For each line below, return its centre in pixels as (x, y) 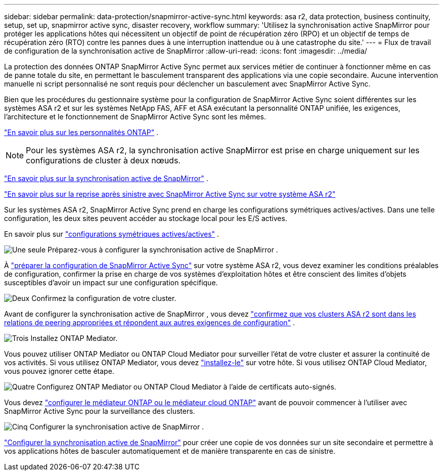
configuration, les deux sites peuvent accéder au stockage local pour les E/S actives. (146, 218)
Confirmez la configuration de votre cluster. (104, 298)
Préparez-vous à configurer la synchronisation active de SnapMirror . (163, 250)
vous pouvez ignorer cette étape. (59, 371)
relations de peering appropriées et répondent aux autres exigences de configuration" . (150, 322)
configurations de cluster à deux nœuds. (103, 160)
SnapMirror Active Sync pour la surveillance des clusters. (100, 411)
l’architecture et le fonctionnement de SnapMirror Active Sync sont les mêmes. (135, 117)
